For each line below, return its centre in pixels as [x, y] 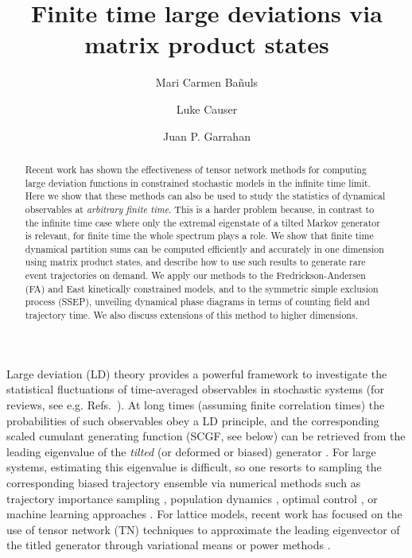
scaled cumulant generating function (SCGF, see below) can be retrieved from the [206, 436]
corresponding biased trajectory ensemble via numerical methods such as [184, 482]
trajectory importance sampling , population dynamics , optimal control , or [192, 498]
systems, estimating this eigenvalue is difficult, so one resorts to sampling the [194, 467]
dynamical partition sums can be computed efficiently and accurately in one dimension [204, 248]
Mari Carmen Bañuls [207, 82]
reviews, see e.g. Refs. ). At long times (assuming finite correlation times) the [196, 404]
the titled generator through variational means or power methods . [169, 545]
